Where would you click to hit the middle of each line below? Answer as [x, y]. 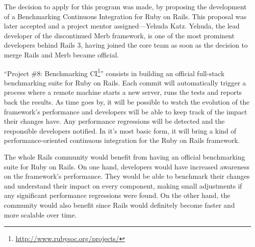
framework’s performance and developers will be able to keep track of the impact [126, 111]
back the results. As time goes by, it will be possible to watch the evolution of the [127, 102]
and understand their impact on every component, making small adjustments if [123, 185]
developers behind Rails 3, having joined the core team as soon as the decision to [126, 45]
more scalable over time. [40, 214]
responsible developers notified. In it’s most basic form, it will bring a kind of [120, 130]
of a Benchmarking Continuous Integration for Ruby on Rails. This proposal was [125, 16]
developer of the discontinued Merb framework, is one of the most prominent [119, 35]
